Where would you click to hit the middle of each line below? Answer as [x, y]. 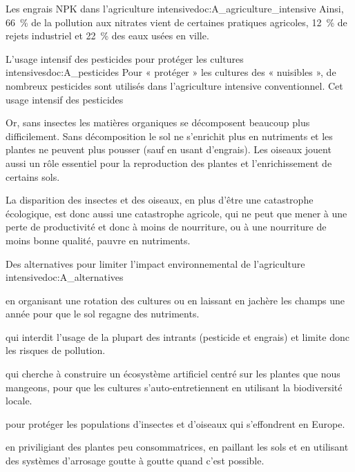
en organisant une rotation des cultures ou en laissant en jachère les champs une [175, 300]
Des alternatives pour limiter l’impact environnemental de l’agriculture [155, 263]
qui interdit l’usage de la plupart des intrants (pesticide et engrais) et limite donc [177, 336]
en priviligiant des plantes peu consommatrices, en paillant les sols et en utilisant [177, 447]
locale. [19, 401]
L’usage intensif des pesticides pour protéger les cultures [125, 58]
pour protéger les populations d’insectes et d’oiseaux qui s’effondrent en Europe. [175, 423]
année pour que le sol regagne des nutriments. [103, 314]
